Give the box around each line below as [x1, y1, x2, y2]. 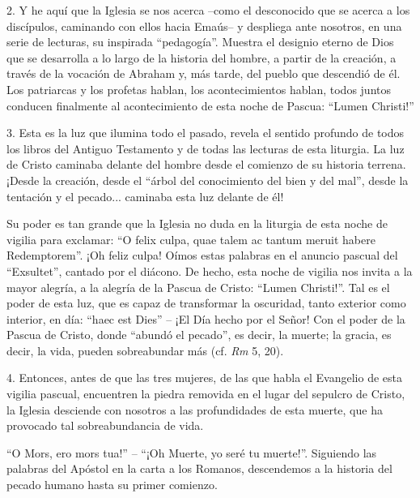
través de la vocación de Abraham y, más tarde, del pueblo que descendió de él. [6, 65, 401, 82]
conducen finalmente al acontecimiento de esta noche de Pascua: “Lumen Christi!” [6, 97, 414, 114]
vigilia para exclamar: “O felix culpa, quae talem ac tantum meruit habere [6, 230, 375, 247]
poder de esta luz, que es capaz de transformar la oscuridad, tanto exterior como [6, 294, 406, 311]
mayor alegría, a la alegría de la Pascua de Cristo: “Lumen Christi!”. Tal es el [6, 278, 390, 295]
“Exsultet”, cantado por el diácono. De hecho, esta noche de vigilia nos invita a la [6, 262, 413, 279]
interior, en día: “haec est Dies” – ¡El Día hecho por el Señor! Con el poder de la [6, 310, 405, 327]
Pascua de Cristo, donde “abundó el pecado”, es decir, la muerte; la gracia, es [6, 326, 392, 343]
